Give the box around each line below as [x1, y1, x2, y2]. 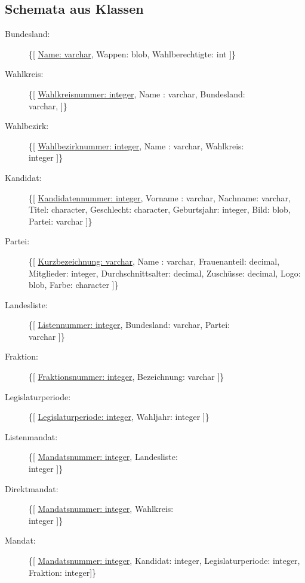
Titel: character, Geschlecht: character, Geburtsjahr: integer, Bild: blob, [29, 203, 291, 216]
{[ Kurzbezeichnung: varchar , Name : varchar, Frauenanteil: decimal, [29, 254, 280, 267]
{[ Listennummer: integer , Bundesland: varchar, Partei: [29, 318, 230, 331]
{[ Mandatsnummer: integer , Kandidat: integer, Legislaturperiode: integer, [29, 554, 300, 567]
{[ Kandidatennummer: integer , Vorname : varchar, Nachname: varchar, [29, 191, 291, 204]
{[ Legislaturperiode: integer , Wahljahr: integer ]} [29, 410, 210, 423]
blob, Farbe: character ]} [29, 278, 119, 291]
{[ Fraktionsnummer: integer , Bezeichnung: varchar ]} [29, 370, 224, 383]
